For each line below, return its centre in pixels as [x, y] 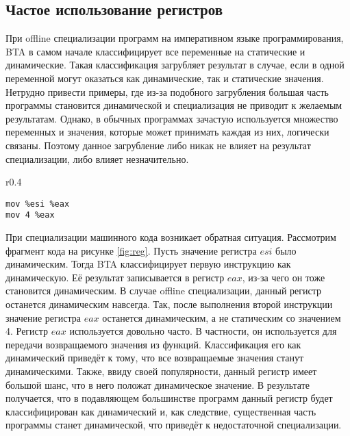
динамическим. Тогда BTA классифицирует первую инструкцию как [148, 264]
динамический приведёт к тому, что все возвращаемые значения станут [155, 358]
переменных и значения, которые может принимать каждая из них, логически [167, 132]
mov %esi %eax [38, 204]
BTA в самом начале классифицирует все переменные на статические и [155, 51]
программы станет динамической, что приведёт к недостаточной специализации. [174, 425]
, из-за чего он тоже [284, 277]
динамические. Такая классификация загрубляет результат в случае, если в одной [175, 65]
